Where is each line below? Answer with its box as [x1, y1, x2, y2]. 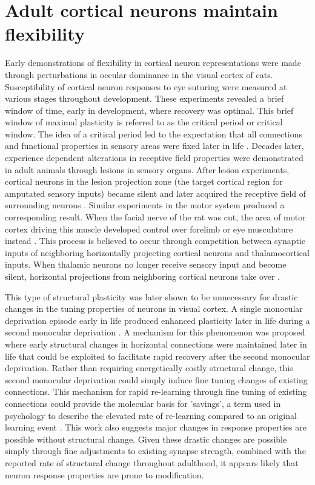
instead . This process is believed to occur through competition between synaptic [5, 234, 306, 247]
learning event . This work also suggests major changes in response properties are [5, 421, 307, 434]
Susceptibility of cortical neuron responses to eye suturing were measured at [5, 80, 287, 93]
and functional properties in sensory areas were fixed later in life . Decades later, [5, 139, 304, 152]
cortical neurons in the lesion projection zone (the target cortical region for [5, 175, 283, 188]
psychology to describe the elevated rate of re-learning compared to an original [5, 409, 297, 421]
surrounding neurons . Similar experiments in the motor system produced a [5, 199, 285, 211]
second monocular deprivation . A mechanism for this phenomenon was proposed [5, 326, 305, 338]
